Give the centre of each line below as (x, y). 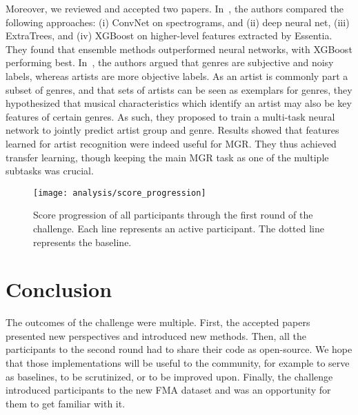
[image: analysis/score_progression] (120, 193)
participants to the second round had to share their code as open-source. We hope (179, 349)
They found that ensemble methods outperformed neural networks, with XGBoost (179, 49)
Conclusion (59, 289)
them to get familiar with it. (66, 403)
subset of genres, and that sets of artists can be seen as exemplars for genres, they (179, 89)
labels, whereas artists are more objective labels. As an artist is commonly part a (177, 75)
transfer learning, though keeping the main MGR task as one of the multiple (167, 157)
